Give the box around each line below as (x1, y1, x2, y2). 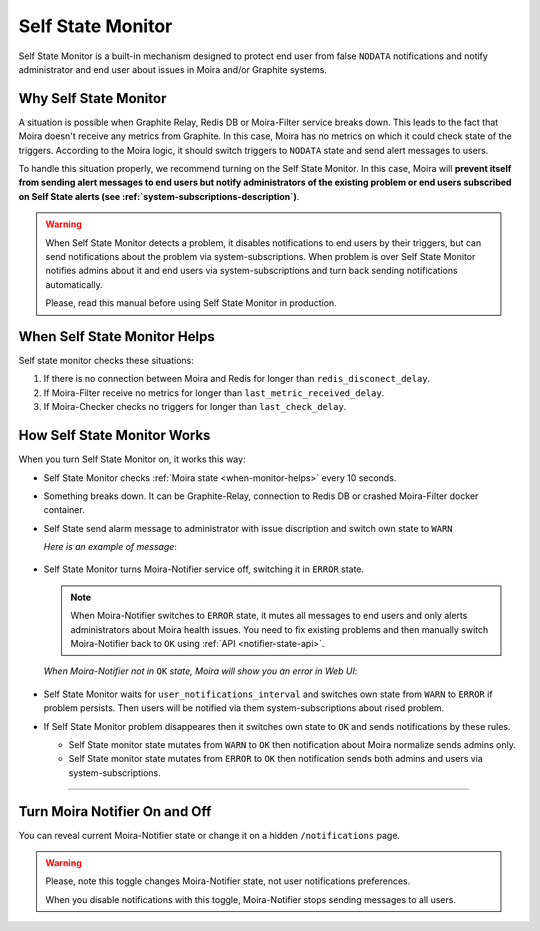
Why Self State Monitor (18, 90, 167, 107)
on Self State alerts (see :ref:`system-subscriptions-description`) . (18, 190, 300, 202)
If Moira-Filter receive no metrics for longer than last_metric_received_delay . (43, 386, 385, 399)
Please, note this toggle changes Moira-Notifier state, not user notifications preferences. (45, 875, 411, 887)
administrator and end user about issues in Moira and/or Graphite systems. (18, 63, 327, 75)
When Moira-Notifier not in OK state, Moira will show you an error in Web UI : (43, 665, 358, 677)
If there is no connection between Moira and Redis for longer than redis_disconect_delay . (43, 373, 431, 385)
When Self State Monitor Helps (18, 328, 215, 345)
